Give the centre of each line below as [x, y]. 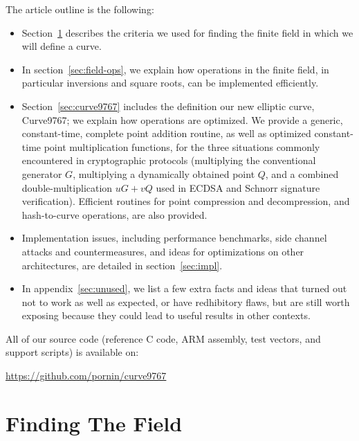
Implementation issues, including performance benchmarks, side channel [174, 238]
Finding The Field [94, 423]
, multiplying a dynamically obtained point [164, 173]
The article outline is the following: [80, 9]
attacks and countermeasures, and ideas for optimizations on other [163, 251]
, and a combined [302, 173]
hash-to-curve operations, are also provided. [114, 214]
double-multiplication [67, 187]
